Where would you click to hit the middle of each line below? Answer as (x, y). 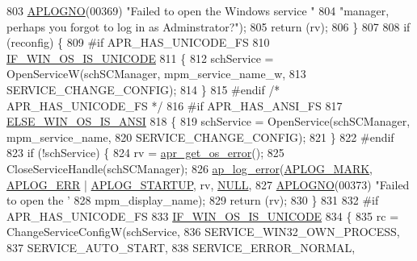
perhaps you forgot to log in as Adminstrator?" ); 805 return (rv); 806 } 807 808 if (208, 26)
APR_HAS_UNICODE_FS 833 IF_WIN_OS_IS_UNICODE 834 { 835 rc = (203, 215)
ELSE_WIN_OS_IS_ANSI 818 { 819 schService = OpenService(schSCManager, (208, 121)
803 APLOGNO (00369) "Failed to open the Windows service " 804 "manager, (198, 10)
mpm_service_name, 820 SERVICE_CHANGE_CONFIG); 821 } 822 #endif (200, 137)
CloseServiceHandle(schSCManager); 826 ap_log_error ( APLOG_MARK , (190, 168)
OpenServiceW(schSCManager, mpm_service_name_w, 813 (156, 74)
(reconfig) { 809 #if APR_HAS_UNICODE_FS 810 (138, 42)
